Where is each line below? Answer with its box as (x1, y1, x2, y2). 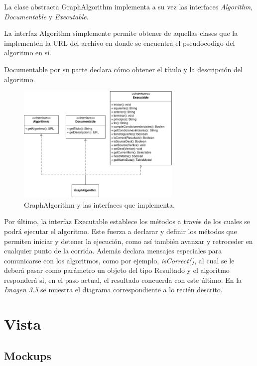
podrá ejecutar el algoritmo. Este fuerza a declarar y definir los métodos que (4, 226, 237, 236)
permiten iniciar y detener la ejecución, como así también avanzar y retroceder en (4, 236, 253, 246)
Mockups (4, 348, 51, 363)
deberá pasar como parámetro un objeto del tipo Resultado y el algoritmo (4, 265, 230, 275)
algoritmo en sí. (4, 47, 52, 58)
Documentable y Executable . (4, 11, 89, 21)
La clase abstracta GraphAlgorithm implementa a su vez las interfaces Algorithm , (4, 1, 253, 11)
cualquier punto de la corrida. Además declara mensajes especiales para (4, 245, 222, 256)
